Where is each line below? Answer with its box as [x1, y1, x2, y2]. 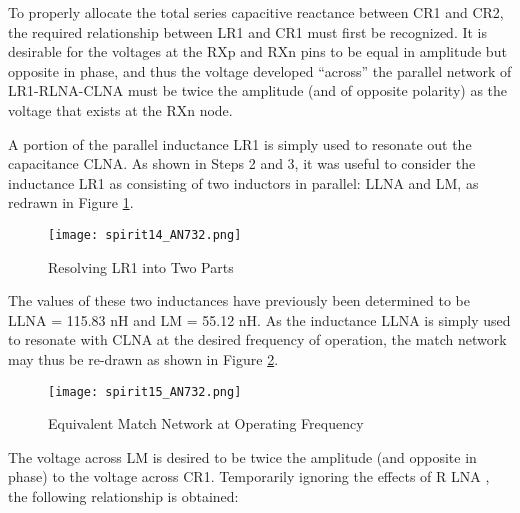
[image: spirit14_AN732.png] [48, 227, 242, 242]
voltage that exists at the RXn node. [8, 99, 233, 120]
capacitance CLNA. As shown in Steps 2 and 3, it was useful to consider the [8, 153, 476, 174]
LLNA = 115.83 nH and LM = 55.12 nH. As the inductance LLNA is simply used [8, 309, 511, 330]
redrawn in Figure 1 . [8, 192, 134, 213]
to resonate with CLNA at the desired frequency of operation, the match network [8, 329, 507, 350]
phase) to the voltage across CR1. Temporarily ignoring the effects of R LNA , [8, 466, 490, 487]
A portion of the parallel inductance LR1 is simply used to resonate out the [8, 133, 472, 154]
